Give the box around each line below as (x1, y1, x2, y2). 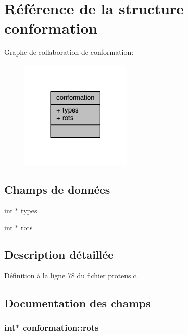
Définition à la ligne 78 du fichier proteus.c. (4, 270, 138, 281)
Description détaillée (4, 247, 114, 262)
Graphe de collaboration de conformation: (4, 47, 134, 58)
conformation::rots (22, 321, 99, 334)
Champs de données (4, 181, 110, 197)
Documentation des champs (4, 295, 151, 310)
